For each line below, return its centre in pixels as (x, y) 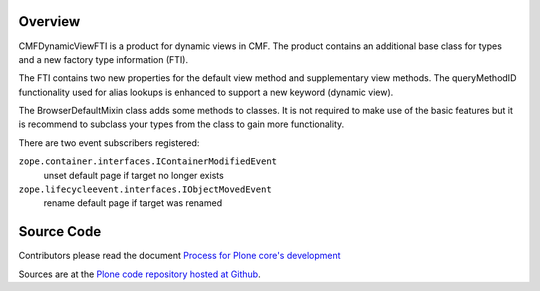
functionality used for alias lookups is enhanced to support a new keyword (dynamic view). (206, 92)
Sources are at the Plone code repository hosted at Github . (139, 274)
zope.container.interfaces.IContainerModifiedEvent (148, 161)
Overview (49, 21)
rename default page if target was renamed (133, 203)
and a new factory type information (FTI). (103, 59)
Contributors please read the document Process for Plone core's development (179, 256)
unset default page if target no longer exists (133, 175)
